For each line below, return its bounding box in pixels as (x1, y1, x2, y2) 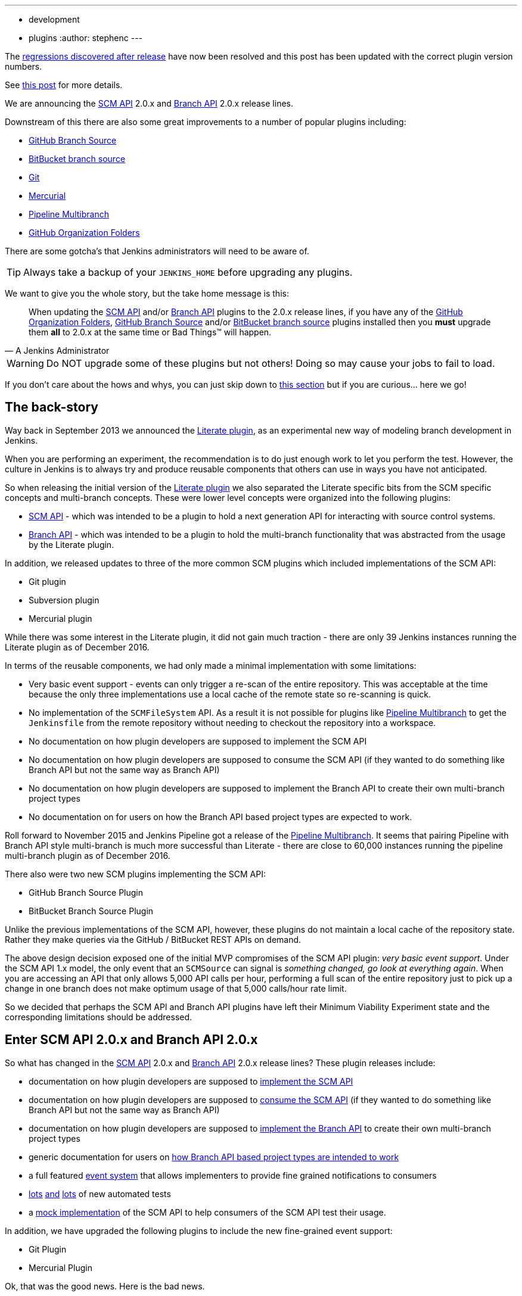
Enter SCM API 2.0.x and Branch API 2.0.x (5, 1032, 258, 1048)
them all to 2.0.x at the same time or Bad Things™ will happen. (29, 327, 272, 337)
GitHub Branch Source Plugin (29, 887, 144, 898)
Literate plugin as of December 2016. (5, 641, 150, 652)
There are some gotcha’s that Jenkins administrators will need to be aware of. (5, 246, 309, 256)
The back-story (5, 400, 99, 415)
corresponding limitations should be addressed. (5, 1011, 192, 1022)
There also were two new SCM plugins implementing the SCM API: (5, 868, 266, 879)
